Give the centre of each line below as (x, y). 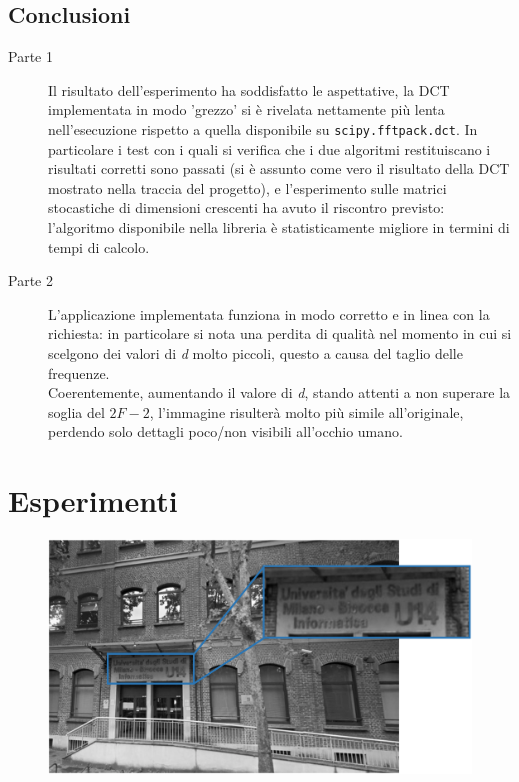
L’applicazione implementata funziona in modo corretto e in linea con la (269, 313)
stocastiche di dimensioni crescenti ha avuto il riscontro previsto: (246, 207)
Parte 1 (30, 56)
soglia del (76, 411)
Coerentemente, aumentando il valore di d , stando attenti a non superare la (279, 392)
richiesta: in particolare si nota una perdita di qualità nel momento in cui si (280, 333)
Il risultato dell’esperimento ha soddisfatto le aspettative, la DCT (249, 89)
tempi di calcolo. (99, 246)
